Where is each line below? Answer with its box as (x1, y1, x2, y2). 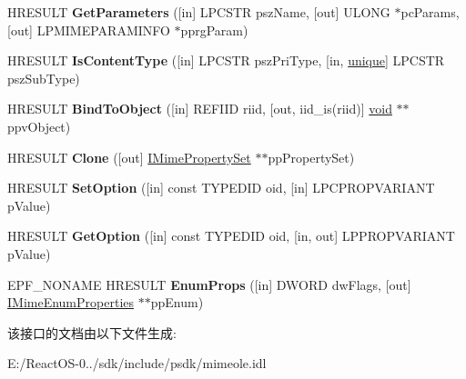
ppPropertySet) (268, 147, 355, 166)
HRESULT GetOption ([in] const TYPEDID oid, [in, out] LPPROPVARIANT (7, 226, 455, 245)
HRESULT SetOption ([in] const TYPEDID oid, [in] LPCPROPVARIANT (7, 178, 435, 197)
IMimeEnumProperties (7, 293, 135, 312)
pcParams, (400, 3, 460, 21)
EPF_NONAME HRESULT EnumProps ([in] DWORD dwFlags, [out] (7, 274, 411, 294)
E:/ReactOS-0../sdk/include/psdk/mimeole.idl (7, 354, 267, 373)
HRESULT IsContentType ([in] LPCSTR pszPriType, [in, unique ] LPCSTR (7, 51, 445, 70)
